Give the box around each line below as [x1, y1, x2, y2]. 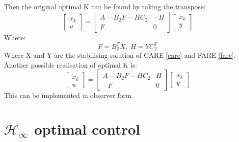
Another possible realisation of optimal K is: [4, 59, 137, 70]
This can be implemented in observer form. [4, 90, 133, 100]
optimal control [34, 119, 140, 139]
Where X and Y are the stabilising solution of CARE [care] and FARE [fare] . [4, 50, 236, 60]
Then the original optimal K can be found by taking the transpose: [4, 1, 206, 11]
